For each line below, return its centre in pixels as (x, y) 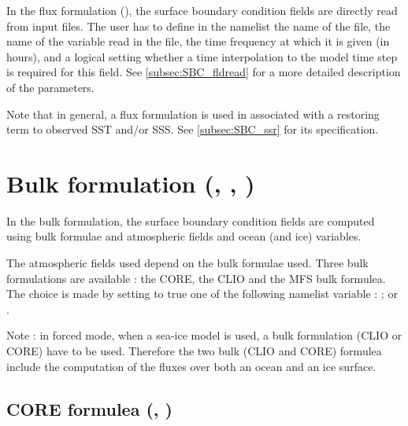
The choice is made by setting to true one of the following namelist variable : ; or (202, 294)
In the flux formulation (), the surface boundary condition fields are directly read (202, 10)
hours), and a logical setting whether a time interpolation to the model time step (202, 56)
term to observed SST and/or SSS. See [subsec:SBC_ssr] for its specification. (193, 129)
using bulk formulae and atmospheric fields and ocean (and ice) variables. (184, 236)
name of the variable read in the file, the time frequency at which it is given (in (198, 41)
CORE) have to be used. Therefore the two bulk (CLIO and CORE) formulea (194, 351)
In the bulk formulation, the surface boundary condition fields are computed (191, 220)
